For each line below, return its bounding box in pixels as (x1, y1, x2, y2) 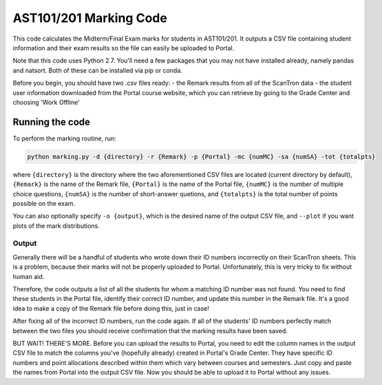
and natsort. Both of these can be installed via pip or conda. (12, 66, 182, 74)
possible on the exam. (12, 199, 76, 207)
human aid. (12, 272, 45, 280)
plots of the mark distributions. (12, 221, 100, 230)
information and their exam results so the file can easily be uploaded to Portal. (12, 43, 235, 52)
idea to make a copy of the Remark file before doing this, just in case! (12, 304, 210, 313)
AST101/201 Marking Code (12, 10, 168, 25)
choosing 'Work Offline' (12, 98, 81, 106)
